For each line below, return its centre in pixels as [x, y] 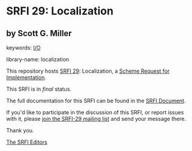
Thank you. [20, 130]
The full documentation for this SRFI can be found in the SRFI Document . [96, 101]
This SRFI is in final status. [39, 89]
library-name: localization [38, 59]
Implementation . [26, 77]
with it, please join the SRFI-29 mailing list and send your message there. [96, 119]
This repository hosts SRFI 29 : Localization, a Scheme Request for [88, 71]
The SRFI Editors [27, 142]
